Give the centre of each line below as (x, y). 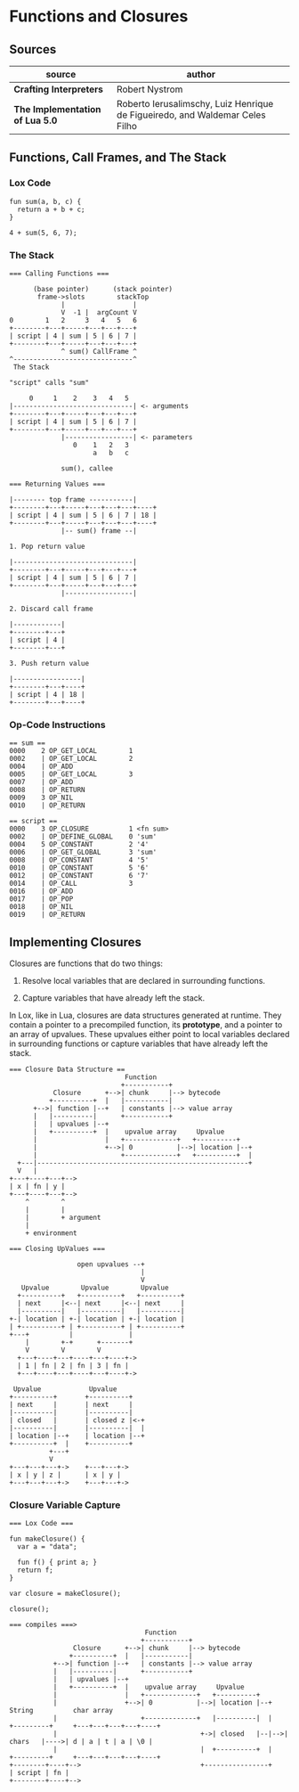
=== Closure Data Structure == (67, 1070)
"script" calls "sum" (49, 382)
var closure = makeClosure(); (65, 1594)
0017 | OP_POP (41, 899)
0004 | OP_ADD (41, 767)
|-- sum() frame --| (99, 531)
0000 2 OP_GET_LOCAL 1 (71, 751)
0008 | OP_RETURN (48, 790)
